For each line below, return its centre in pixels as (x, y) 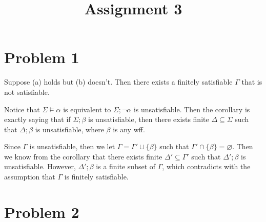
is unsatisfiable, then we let (72, 146)
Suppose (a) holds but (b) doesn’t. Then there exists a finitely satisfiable (118, 82)
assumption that (30, 177)
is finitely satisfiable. (96, 177)
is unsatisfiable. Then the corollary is (192, 109)
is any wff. (129, 129)
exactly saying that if (37, 119)
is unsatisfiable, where (69, 129)
